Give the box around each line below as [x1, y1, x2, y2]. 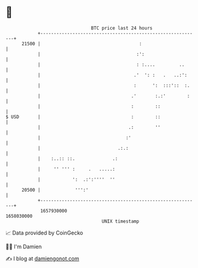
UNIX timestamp [101, 218, 140, 224]
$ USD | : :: [5, 113, 161, 120]
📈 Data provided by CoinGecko [5, 229, 83, 236]
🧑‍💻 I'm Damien [5, 243, 42, 250]
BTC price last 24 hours [91, 25, 153, 31]
